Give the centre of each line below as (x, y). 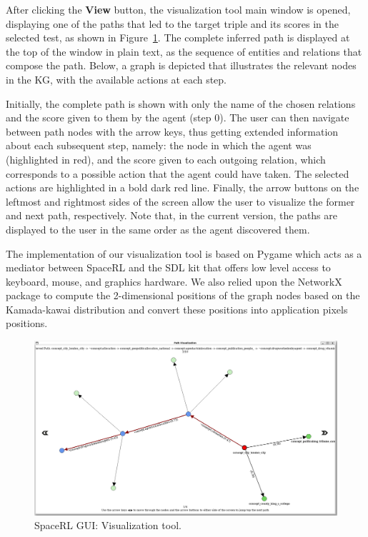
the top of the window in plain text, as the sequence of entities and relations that (184, 51)
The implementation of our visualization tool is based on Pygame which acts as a (184, 253)
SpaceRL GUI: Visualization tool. (108, 525)
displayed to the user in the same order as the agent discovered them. (158, 229)
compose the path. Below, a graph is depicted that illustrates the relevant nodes (181, 65)
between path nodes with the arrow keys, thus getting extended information (172, 131)
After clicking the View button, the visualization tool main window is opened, (178, 9)
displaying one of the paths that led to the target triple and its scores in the (173, 23)
